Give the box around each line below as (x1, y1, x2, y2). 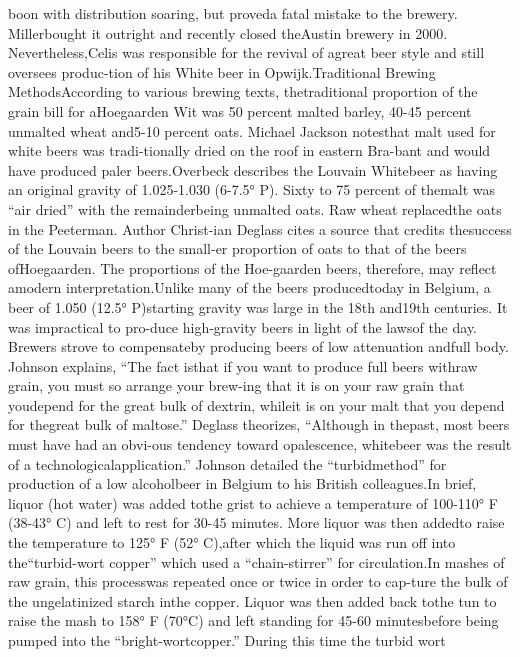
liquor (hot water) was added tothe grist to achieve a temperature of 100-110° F (8, 492, 498, 513)
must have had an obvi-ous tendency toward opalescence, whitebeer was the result (8, 434, 512, 455)
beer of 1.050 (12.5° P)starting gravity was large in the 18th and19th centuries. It (8, 296, 508, 317)
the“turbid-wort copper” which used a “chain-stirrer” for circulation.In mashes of (8, 551, 505, 572)
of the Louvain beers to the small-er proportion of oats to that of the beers (8, 238, 467, 259)
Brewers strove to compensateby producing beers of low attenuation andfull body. (8, 336, 509, 357)
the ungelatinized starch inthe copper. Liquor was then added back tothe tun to (8, 590, 497, 611)
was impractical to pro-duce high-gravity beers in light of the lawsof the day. (8, 316, 477, 337)
